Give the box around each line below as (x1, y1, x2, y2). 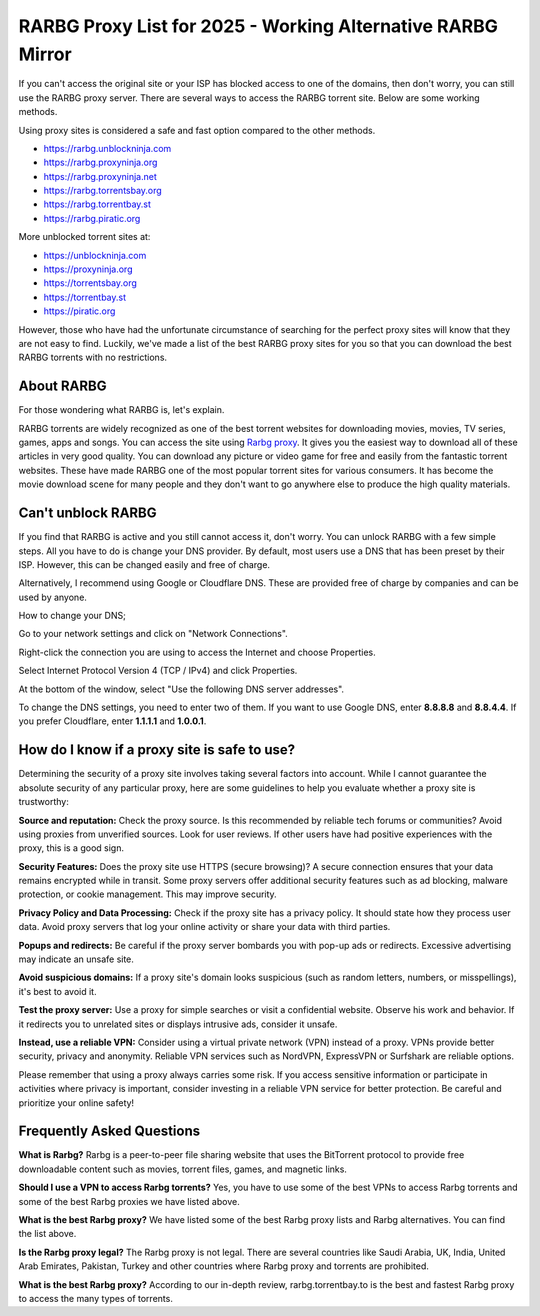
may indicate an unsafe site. (18, 953, 135, 965)
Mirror (18, 43, 72, 65)
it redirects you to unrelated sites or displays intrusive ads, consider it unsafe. (18, 1018, 338, 1030)
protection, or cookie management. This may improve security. (18, 888, 277, 900)
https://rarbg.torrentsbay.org (43, 185, 162, 197)
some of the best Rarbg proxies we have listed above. (18, 1195, 240, 1207)
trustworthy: (18, 796, 69, 808)
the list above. (18, 1228, 77, 1240)
